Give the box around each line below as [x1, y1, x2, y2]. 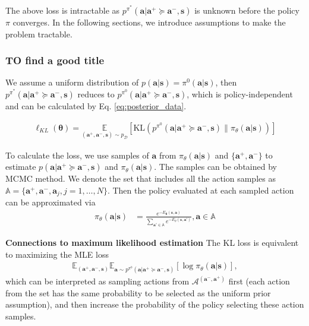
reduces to [77, 88, 115, 100]
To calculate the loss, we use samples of [5, 148, 149, 161]
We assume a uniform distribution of [5, 76, 139, 88]
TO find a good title [5, 53, 105, 68]
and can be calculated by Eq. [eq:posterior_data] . [5, 100, 187, 112]
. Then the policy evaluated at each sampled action [107, 184, 294, 197]
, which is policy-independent [187, 88, 293, 100]
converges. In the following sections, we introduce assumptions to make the [12, 16, 286, 28]
